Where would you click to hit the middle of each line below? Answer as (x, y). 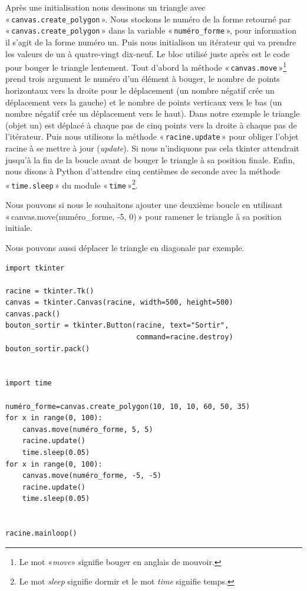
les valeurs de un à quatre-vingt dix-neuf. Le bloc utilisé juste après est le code (148, 53)
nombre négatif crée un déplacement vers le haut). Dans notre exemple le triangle (153, 113)
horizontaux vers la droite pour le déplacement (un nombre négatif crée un (140, 90)
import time (29, 383)
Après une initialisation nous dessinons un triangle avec (105, 7)
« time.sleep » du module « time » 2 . (72, 184)
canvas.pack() (33, 314)
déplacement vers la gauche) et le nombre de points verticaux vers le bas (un (144, 102)
